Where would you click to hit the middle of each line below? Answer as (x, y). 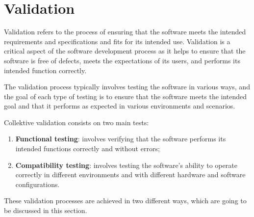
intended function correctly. (45, 70)
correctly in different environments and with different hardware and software (130, 175)
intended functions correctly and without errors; (88, 149)
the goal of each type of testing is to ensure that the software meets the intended (126, 96)
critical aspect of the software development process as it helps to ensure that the (125, 51)
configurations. (38, 184)
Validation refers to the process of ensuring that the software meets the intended (125, 32)
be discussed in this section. (46, 210)
